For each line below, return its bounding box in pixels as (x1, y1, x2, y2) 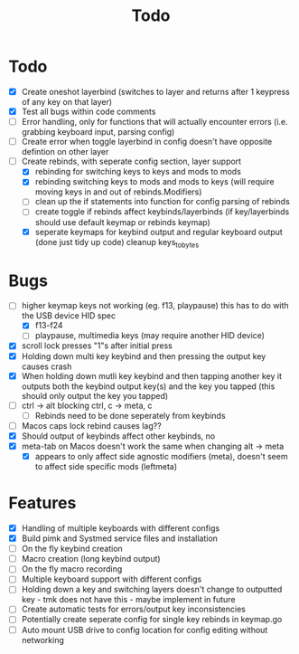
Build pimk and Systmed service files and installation (21, 533, 219, 544)
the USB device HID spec (21, 310, 117, 321)
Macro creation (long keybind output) (21, 554, 161, 564)
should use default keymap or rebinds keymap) (34, 216, 211, 227)
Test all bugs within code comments (21, 106, 156, 117)
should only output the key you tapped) (21, 390, 169, 401)
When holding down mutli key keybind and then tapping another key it (21, 370, 282, 381)
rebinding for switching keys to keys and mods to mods (34, 166, 241, 177)
